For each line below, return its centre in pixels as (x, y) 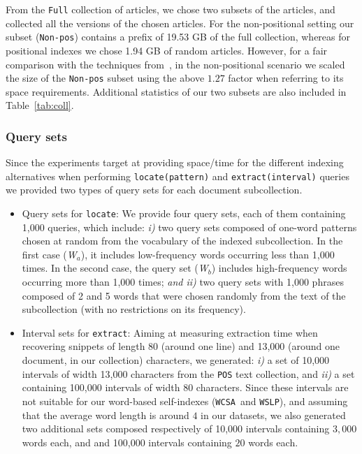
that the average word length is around (106, 415)
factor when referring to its (286, 78)
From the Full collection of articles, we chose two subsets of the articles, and (171, 9)
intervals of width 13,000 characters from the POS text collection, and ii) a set (188, 373)
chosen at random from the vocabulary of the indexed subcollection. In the (182, 241)
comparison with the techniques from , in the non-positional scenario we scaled (175, 64)
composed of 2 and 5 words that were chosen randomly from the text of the (184, 295)
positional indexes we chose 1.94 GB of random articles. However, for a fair (167, 50)
